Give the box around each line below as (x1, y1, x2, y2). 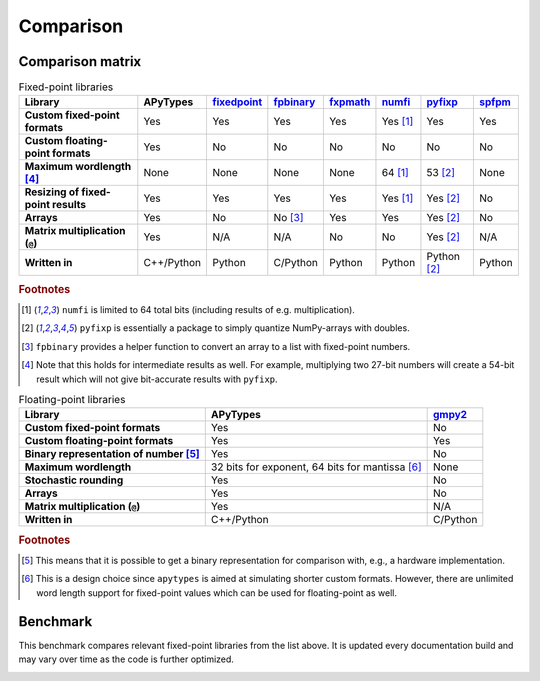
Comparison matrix (18, 53, 142, 70)
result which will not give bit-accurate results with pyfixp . (36, 373, 279, 385)
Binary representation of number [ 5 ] (24, 447, 200, 461)
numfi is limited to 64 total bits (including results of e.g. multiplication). (61, 304, 355, 316)
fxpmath (328, 95, 371, 109)
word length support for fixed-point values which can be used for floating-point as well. (36, 586, 397, 599)
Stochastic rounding (24, 473, 124, 487)
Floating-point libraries (18, 393, 126, 407)
